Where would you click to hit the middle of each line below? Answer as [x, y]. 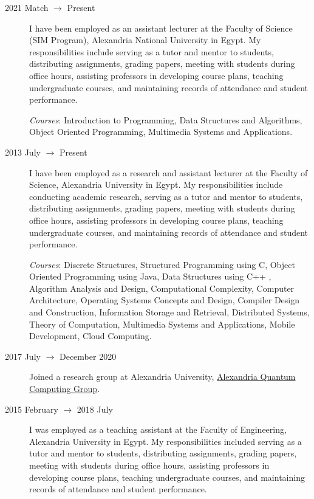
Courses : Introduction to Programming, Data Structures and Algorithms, [166, 119]
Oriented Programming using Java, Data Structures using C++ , [150, 276]
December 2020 [88, 356]
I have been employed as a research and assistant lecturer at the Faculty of [169, 172]
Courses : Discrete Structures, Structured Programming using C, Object [162, 264]
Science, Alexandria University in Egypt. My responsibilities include [156, 184]
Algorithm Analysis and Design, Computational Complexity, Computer [162, 288]
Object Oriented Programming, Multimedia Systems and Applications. [161, 132]
